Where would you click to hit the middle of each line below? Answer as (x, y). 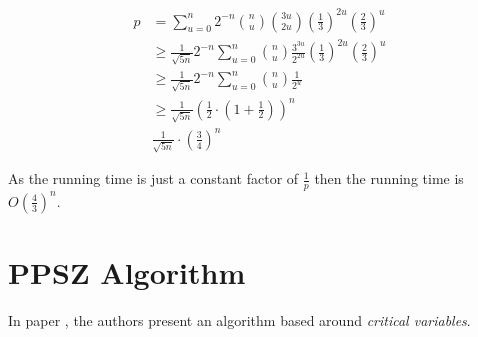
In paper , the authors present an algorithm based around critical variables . (239, 319)
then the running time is (389, 178)
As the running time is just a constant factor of (153, 178)
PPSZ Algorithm (127, 272)
